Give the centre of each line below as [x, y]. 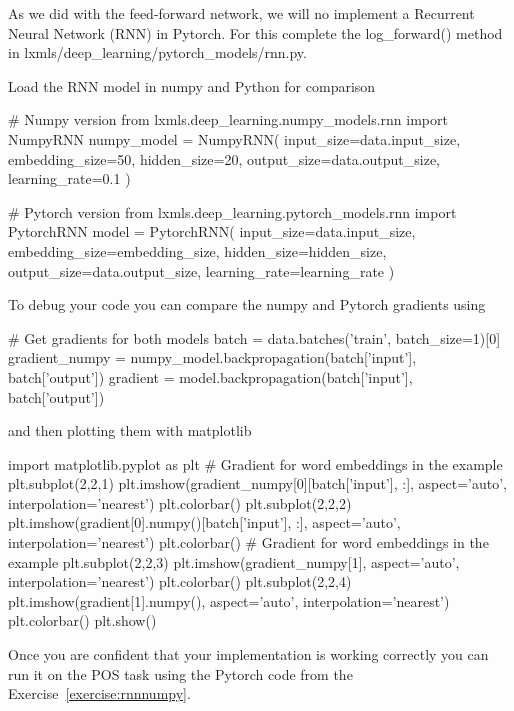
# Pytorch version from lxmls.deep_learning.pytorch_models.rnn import [232, 211]
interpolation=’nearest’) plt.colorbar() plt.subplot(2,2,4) [180, 581]
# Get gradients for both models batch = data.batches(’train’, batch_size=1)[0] [254, 337]
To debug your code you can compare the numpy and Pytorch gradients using [247, 304]
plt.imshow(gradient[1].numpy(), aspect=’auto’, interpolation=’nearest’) [229, 600]
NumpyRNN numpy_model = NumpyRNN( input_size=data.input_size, [234, 138]
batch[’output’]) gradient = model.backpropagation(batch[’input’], [210, 376]
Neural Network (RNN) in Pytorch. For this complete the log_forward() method [255, 32]
